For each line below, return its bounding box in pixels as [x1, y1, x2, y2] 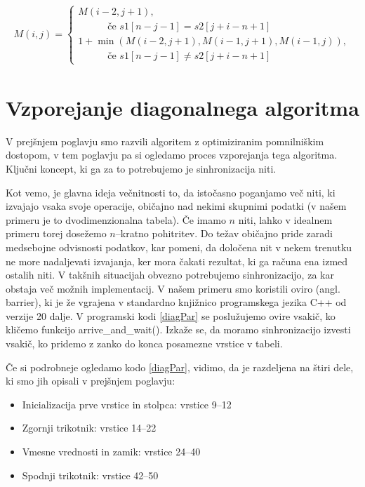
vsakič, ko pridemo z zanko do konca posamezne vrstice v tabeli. [6, 336, 283, 351]
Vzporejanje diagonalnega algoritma [6, 93, 359, 121]
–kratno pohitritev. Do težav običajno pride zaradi [115, 226, 333, 241]
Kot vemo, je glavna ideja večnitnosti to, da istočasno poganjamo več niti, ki [6, 185, 336, 199]
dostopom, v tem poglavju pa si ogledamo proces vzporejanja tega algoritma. [6, 147, 338, 162]
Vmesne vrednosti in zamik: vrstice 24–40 [22, 444, 201, 459]
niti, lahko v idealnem [238, 212, 333, 227]
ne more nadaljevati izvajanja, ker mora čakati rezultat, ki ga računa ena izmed [6, 253, 348, 268]
